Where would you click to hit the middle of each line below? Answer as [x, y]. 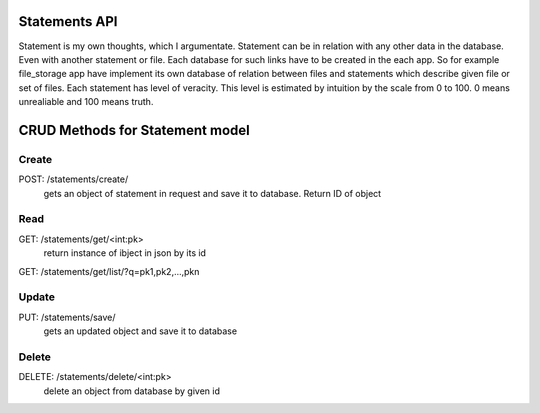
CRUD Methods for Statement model [134, 130]
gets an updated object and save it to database [140, 331]
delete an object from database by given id [131, 391]
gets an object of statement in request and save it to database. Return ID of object [212, 193]
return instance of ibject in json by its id [125, 253]
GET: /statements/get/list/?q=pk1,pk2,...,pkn [109, 271]
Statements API [68, 21]
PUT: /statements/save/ [67, 317]
